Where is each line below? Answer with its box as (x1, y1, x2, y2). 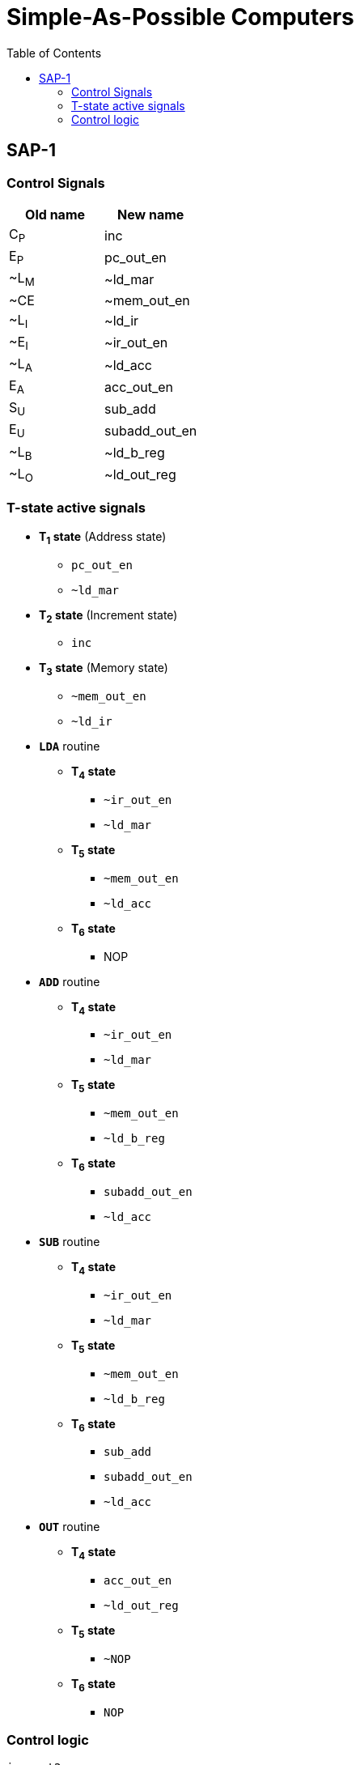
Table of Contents (6, 45, 102, 60)
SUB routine (39, 1234, 100, 1248)
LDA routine (39, 739, 100, 754)
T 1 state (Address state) (39, 529, 167, 547)
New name (117, 206, 184, 223)
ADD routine (39, 974, 100, 989)
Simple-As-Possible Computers (6, 3, 354, 31)
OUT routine (39, 1520, 100, 1534)
